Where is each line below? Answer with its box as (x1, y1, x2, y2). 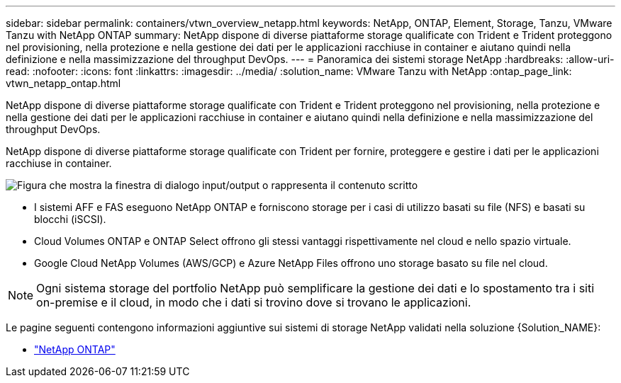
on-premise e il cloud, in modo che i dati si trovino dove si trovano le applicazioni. (36, 295, 471, 309)
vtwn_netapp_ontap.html (6, 77, 121, 89)
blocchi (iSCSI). (34, 213, 106, 225)
